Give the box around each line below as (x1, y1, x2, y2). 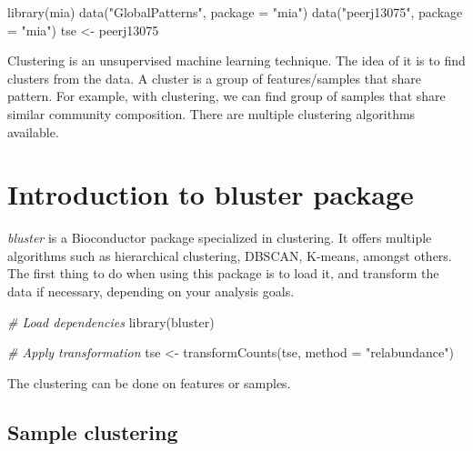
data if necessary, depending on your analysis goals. (7, 282, 295, 301)
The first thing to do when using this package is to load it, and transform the (7, 264, 439, 283)
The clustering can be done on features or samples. (7, 373, 291, 392)
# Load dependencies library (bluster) (7, 312, 215, 331)
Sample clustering (7, 417, 178, 446)
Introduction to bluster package (7, 175, 414, 213)
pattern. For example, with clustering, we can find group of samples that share (7, 86, 446, 105)
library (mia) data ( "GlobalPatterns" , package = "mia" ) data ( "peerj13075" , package (7, 3, 463, 21)
